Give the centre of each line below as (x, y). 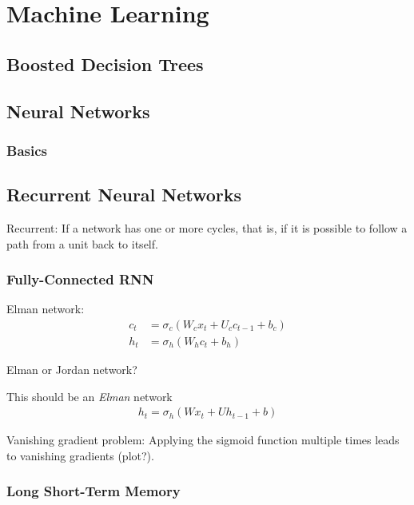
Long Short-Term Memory (94, 491)
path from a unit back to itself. (82, 243)
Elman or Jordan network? (72, 370)
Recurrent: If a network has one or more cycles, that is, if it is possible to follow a (207, 227)
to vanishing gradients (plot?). (80, 455)
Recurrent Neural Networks (124, 195)
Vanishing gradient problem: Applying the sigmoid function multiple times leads (203, 440)
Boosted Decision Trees (105, 64)
